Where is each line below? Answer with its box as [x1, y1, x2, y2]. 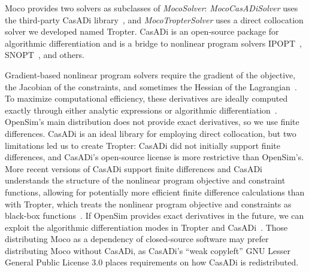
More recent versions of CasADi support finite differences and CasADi [5, 162, 262, 175]
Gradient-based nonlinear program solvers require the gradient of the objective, [5, 68, 296, 81]
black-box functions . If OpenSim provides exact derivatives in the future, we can [5, 209, 304, 222]
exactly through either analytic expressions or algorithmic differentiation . [5, 103, 277, 116]
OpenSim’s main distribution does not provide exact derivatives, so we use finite [5, 115, 299, 128]
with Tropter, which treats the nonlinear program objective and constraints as [5, 197, 292, 210]
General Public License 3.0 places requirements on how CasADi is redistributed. [5, 256, 299, 268]
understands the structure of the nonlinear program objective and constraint [5, 174, 286, 187]
